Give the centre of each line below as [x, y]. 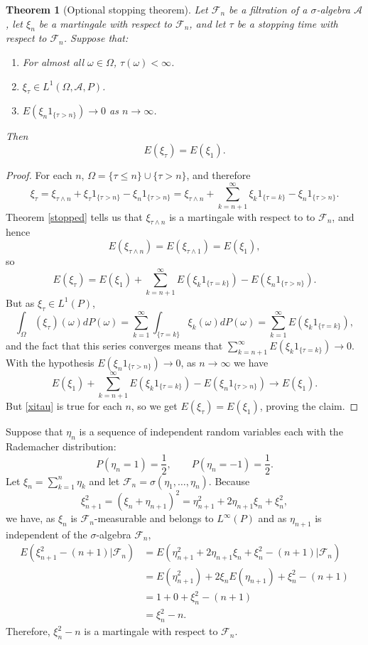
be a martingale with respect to [105, 23]
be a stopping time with [287, 23]
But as [20, 302]
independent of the [47, 534]
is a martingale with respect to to [242, 216]
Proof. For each [39, 174]
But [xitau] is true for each [64, 406]
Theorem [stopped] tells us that [74, 216]
